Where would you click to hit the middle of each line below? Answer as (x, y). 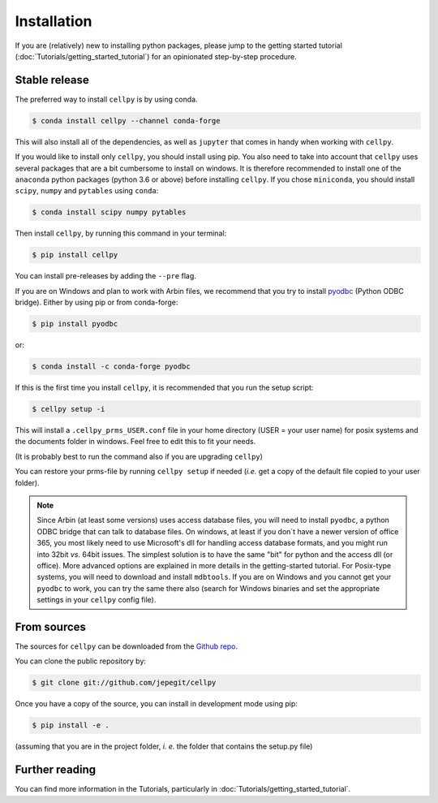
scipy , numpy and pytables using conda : (87, 191)
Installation (54, 21)
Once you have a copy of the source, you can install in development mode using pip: (156, 704)
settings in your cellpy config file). (97, 600)
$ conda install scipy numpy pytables (109, 212)
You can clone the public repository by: (80, 661)
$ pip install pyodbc (75, 324)
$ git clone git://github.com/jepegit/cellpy (124, 683)
